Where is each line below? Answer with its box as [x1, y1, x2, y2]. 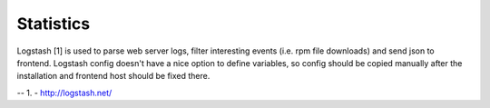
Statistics [16, 14, 91, 34]
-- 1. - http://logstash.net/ [16, 87, 113, 98]
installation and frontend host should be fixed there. [16, 71, 211, 82]
